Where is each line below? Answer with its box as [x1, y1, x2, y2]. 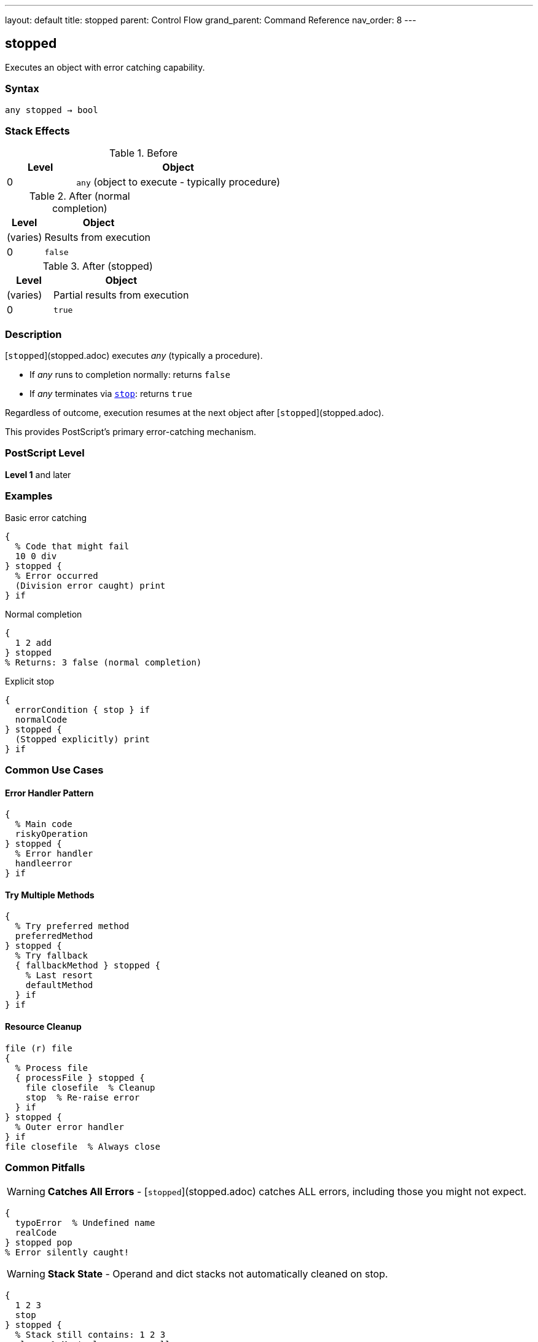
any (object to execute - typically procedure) [76, 176, 280, 189]
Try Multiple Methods [5, 889, 95, 900]
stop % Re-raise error [25, 1092, 140, 1102]
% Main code [15, 819, 72, 830]
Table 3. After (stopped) [42, 260, 153, 273]
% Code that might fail [15, 541, 130, 551]
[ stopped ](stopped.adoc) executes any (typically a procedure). [5, 350, 263, 361]
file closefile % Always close [5, 1141, 160, 1152]
